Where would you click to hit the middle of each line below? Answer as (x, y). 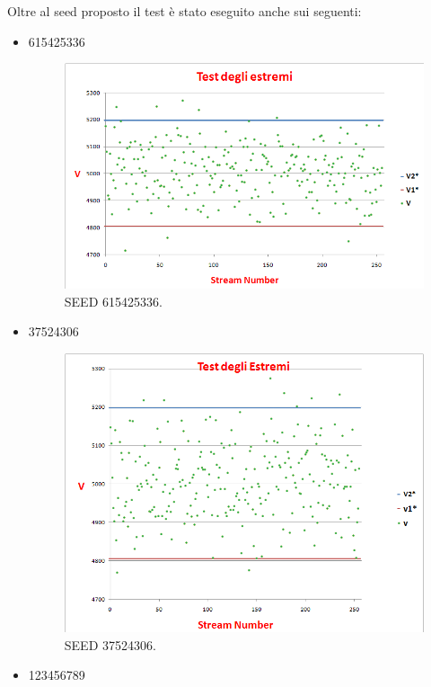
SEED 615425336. (113, 301)
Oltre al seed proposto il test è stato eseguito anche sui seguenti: (185, 11)
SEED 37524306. (110, 644)
